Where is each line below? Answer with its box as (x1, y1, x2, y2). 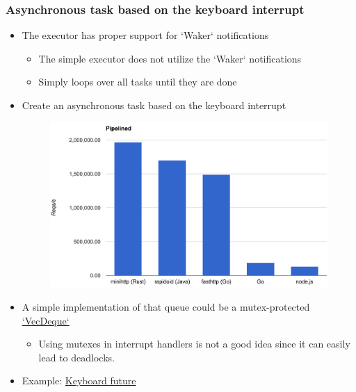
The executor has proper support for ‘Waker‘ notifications (22, 28, 269, 42)
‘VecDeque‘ (22, 313, 70, 327)
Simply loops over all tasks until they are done (38, 74, 237, 89)
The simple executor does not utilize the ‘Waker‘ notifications (38, 51, 302, 65)
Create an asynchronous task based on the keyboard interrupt (22, 98, 286, 112)
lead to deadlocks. (38, 350, 115, 364)
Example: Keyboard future (22, 373, 136, 388)
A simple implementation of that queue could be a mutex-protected (22, 300, 310, 314)
